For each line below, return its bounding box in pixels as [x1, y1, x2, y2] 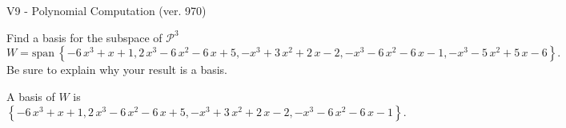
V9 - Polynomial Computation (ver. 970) [6, 2, 207, 18]
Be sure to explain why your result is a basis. [6, 61, 228, 78]
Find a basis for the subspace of [6, 29, 163, 45]
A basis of [6, 87, 55, 104]
